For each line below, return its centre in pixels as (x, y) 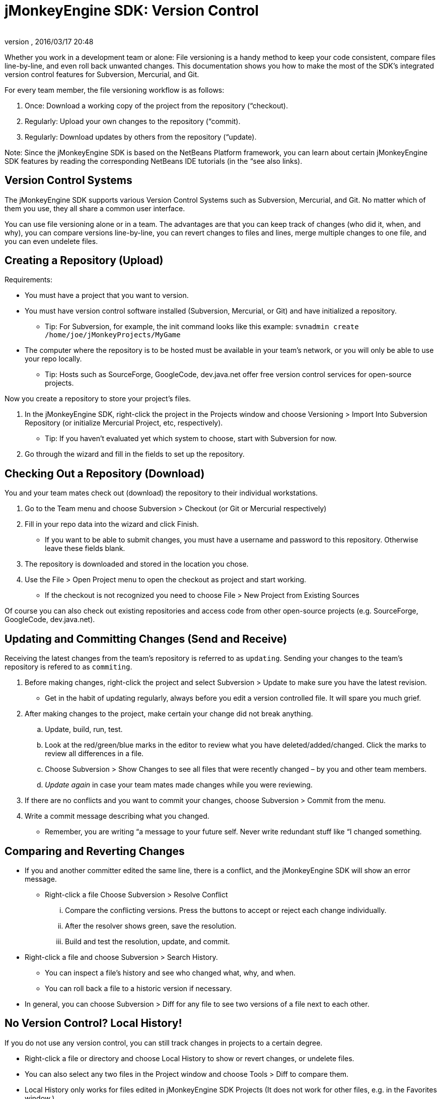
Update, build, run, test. (84, 729)
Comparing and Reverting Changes (95, 851)
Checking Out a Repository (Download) (105, 473)
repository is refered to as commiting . (68, 667)
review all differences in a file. (94, 754)
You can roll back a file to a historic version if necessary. (138, 988)
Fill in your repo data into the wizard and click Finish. (112, 524)
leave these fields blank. (85, 548)
